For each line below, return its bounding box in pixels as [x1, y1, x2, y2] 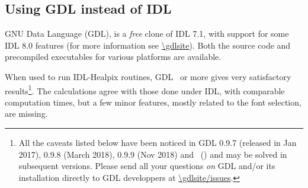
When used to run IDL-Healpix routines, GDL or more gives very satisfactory [5, 70, 291, 82]
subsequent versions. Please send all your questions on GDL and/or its [18, 160, 275, 172]
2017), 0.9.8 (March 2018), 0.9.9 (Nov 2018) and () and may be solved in [18, 148, 287, 160]
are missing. [5, 107, 48, 120]
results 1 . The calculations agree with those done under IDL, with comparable [5, 82, 285, 97]
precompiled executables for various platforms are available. [5, 50, 222, 63]
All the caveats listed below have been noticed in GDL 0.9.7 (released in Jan [18, 136, 297, 149]
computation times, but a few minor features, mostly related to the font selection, [5, 95, 301, 108]
